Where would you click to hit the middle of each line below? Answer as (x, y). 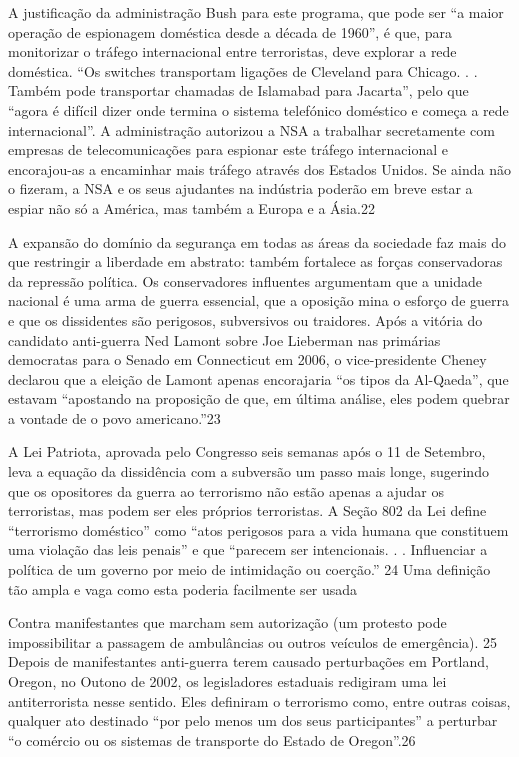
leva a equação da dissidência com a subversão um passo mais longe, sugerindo (248, 471)
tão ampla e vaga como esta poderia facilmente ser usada (183, 588)
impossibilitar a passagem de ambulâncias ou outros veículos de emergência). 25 (253, 641)
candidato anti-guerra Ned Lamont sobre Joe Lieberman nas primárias (224, 339)
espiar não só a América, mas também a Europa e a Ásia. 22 (191, 207)
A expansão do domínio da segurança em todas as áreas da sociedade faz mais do (257, 241)
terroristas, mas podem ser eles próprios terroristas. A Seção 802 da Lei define (247, 510)
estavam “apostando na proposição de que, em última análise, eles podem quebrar (259, 398)
